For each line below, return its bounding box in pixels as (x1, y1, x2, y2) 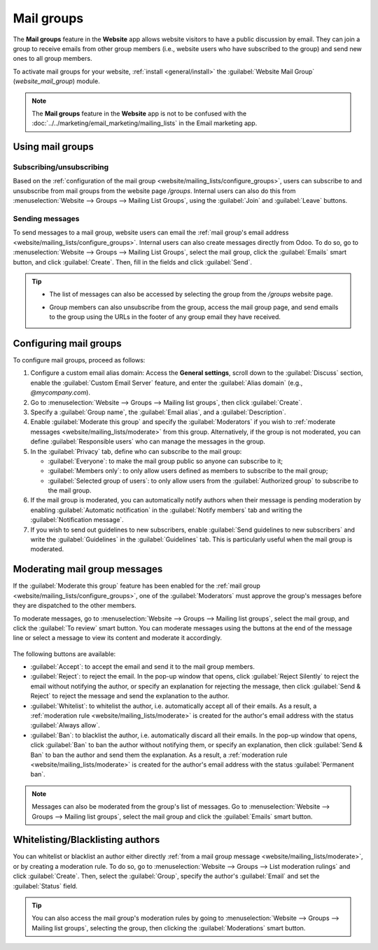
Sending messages (13, 213, 80, 223)
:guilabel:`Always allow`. (30, 721, 101, 730)
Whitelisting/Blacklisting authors (13, 834, 160, 846)
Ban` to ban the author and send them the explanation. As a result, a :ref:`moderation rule (30, 751, 288, 759)
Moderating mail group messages (13, 563, 163, 575)
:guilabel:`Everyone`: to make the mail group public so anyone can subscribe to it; (48, 457, 283, 465)
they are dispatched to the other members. (13, 602, 136, 610)
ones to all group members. (13, 55, 92, 63)
